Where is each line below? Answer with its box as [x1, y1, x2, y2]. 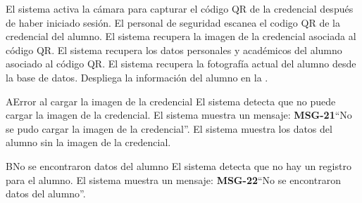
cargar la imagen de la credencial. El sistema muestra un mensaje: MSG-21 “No [6, 107, 352, 122]
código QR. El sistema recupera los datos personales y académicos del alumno [6, 42, 342, 57]
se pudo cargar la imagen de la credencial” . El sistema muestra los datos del [6, 121, 332, 136]
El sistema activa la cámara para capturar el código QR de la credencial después [6, 1, 354, 15]
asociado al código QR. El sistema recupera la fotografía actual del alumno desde [6, 56, 356, 71]
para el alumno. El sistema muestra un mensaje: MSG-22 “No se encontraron [6, 172, 341, 187]
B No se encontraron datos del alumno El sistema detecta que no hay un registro [6, 158, 351, 173]
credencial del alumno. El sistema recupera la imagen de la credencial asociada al [6, 29, 356, 44]
